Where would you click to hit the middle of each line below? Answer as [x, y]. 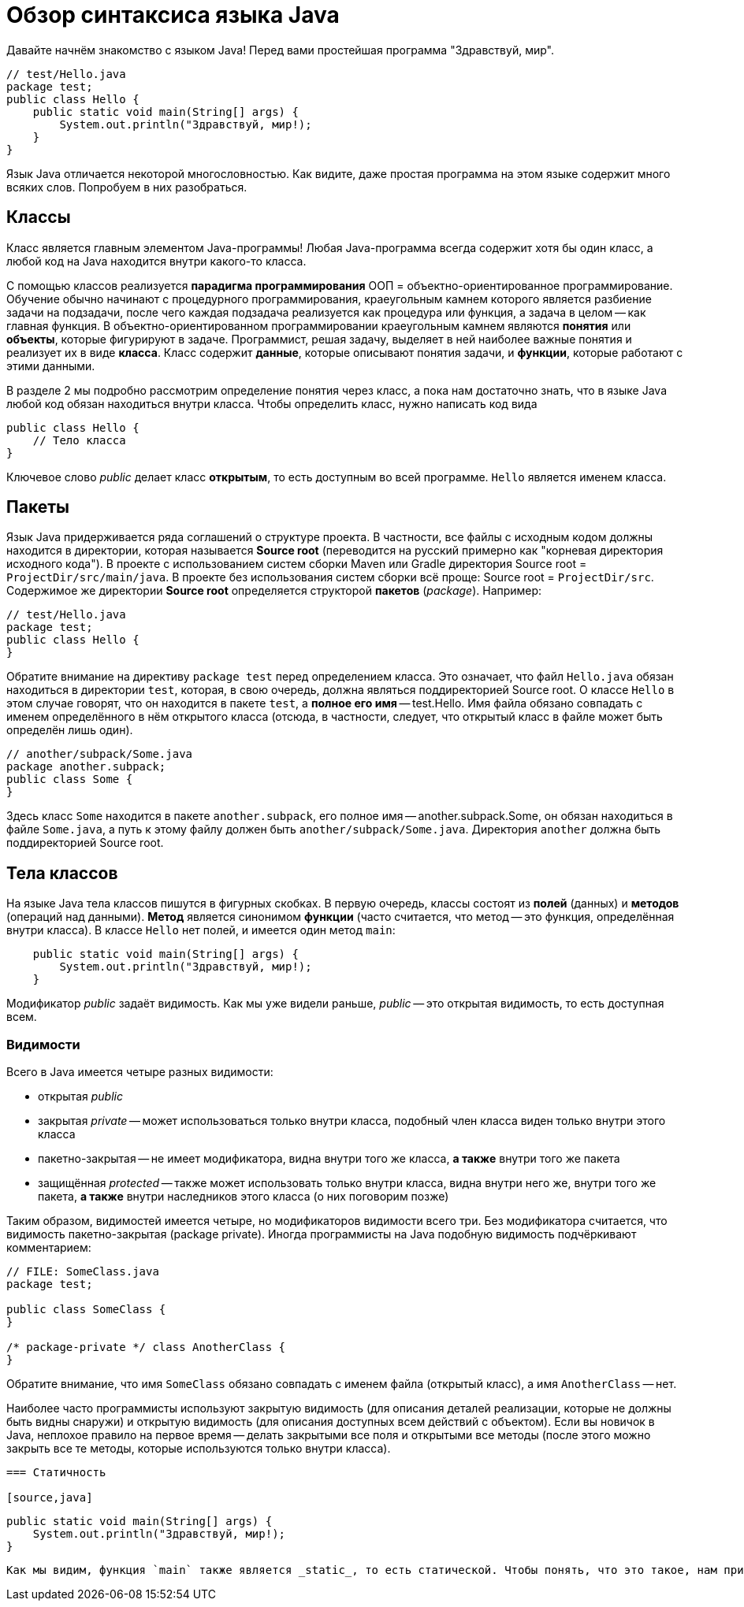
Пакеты [38, 507]
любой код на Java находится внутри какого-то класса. [156, 261]
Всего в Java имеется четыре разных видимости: [140, 1072]
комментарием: [49, 1248]
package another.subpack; [86, 767]
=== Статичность [56, 1473]
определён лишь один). [70, 730]
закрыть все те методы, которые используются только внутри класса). [199, 1449]
